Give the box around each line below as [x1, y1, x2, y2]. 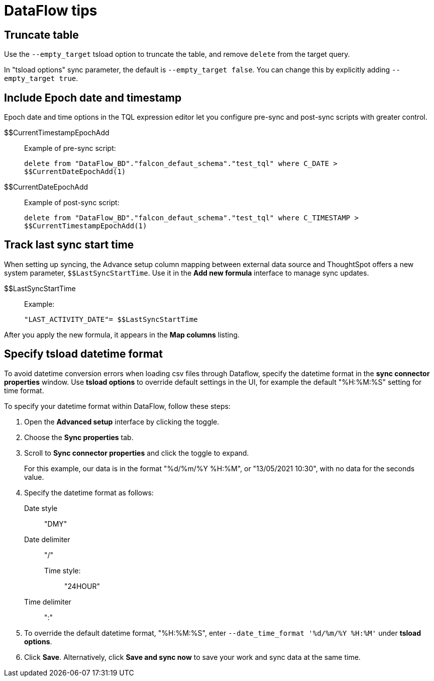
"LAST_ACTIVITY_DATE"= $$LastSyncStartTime [24, 315, 198, 323]
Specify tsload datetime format [4, 348, 163, 361]
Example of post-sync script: [24, 198, 120, 207]
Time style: [44, 566, 81, 575]
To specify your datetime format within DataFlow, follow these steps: [4, 401, 231, 410]
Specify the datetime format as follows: [24, 488, 154, 497]
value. [24, 472, 44, 481]
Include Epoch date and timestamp [4, 91, 182, 104]
